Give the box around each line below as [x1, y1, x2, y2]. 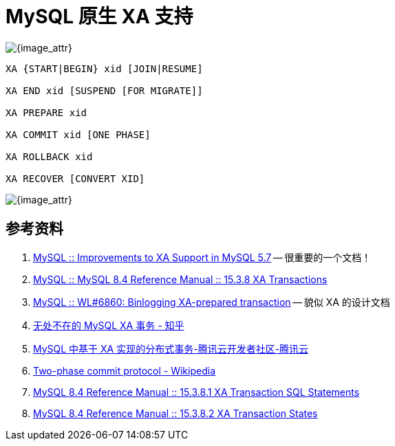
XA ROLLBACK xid [6, 150, 93, 162]
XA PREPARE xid [6, 107, 87, 118]
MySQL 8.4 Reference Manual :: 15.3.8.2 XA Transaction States [33, 407, 318, 419]
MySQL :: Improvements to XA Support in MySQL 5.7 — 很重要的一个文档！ [33, 251, 372, 263]
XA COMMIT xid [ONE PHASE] [6, 129, 151, 140]
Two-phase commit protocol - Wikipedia [33, 364, 215, 377]
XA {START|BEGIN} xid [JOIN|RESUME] [6, 63, 203, 74]
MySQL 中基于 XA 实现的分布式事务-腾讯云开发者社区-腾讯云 [33, 342, 309, 355]
